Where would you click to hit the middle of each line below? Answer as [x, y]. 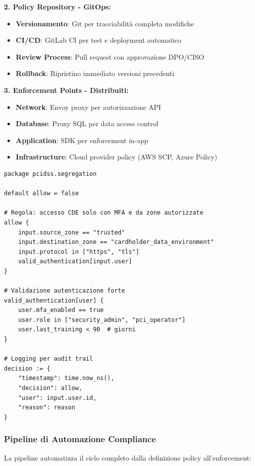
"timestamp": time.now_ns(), [66, 378]
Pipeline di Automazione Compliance [80, 439]
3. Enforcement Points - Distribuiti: [66, 90]
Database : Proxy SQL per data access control [87, 123]
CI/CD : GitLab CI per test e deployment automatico [98, 40]
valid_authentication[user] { [54, 300]
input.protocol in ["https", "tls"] [79, 252]
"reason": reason [47, 408]
